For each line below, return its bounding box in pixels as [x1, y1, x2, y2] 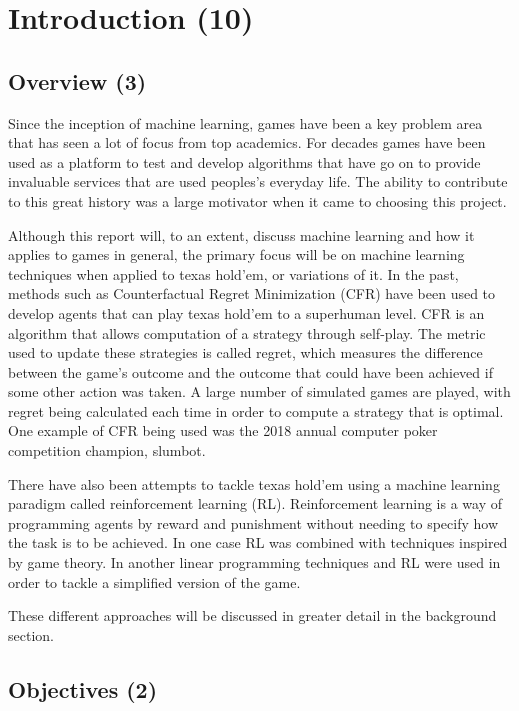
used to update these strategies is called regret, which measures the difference [8, 342, 483, 363]
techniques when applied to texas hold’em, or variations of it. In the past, [8, 263, 459, 284]
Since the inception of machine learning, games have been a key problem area [8, 112, 483, 133]
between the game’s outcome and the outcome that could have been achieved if [8, 361, 493, 382]
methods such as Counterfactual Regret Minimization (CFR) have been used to [8, 283, 496, 304]
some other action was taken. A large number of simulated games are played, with [8, 381, 511, 402]
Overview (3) [8, 65, 147, 96]
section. [8, 624, 54, 645]
